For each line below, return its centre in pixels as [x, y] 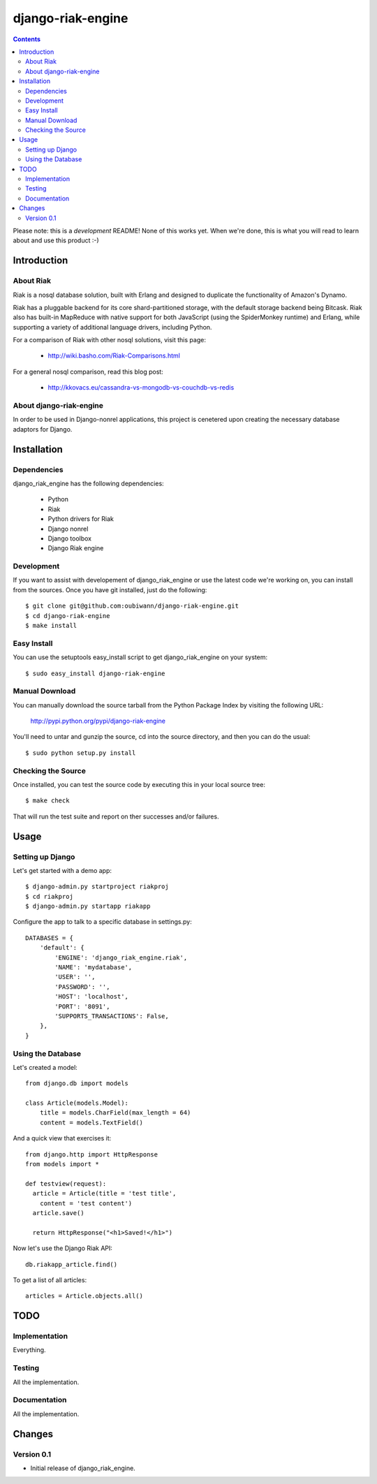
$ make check [47, 801]
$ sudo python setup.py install [81, 753]
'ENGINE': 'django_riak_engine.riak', [121, 957]
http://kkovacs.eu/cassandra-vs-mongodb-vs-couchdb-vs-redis [141, 388]
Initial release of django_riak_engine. [83, 1468]
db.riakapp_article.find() [72, 1264]
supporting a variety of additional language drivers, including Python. [112, 327]
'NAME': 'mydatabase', [94, 968]
